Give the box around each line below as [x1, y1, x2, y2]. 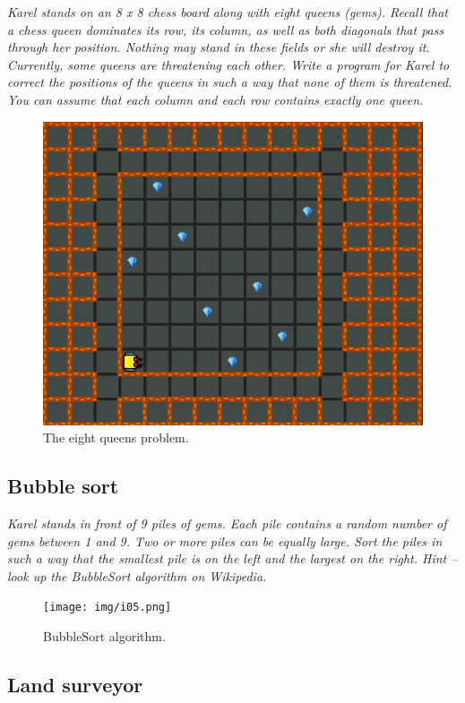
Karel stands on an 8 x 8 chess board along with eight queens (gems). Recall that [7, 3, 448, 21]
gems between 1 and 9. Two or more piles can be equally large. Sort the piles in [7, 531, 443, 550]
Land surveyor [7, 671, 143, 699]
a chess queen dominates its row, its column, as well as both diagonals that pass [7, 20, 444, 39]
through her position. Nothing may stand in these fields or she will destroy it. [7, 38, 430, 56]
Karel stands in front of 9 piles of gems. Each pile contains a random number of [7, 514, 447, 533]
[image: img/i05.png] [43, 601, 172, 614]
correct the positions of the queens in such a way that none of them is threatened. [7, 73, 452, 91]
